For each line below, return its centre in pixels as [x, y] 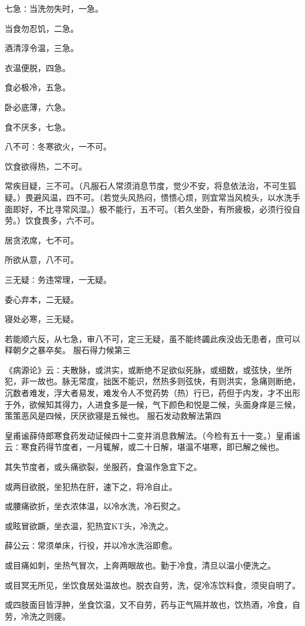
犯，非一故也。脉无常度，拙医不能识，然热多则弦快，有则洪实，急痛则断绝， [152, 381]
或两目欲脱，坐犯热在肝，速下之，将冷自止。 [91, 486]
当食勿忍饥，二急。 [42, 28]
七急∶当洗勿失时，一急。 [54, 8]
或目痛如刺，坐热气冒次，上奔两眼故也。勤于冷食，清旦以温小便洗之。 [140, 565]
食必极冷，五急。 [38, 87]
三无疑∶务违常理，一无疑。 [58, 279]
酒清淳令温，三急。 [42, 48]
